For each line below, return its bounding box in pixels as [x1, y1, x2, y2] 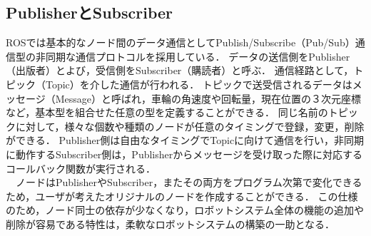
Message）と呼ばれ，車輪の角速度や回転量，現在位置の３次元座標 [55, 91, 362, 106]
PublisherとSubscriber [6, 1, 173, 24]
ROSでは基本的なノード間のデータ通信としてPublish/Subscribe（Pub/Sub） [6, 35, 355, 50]
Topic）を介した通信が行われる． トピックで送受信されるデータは [45, 76, 352, 91]
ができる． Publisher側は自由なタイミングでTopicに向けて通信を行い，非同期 [6, 133, 365, 148]
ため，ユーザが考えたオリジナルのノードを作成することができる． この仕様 [6, 188, 358, 203]
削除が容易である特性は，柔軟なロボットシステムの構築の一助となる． [6, 216, 335, 231]
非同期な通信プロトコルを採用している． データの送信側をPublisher [35, 48, 350, 63]
